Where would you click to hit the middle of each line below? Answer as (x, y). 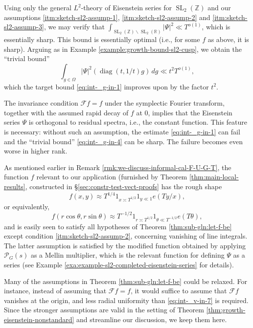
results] (15, 186)
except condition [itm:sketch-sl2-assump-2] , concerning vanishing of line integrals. (126, 236)
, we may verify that (74, 27)
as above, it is (228, 39)
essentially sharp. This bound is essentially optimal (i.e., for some (102, 39)
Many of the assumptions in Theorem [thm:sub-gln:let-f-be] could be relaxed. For (126, 281)
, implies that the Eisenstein (190, 112)
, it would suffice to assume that (179, 291)
